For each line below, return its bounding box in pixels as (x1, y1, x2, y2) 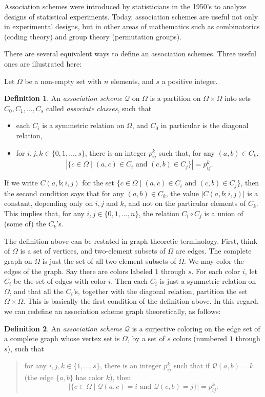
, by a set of (127, 333, 165, 344)
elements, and (111, 75, 154, 86)
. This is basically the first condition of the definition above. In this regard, (23, 296, 259, 306)
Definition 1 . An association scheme (4, 93, 123, 103)
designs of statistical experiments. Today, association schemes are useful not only (4, 11, 258, 22)
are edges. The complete (175, 245, 252, 256)
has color (75, 372, 104, 383)
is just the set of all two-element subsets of (42, 256, 176, 266)
